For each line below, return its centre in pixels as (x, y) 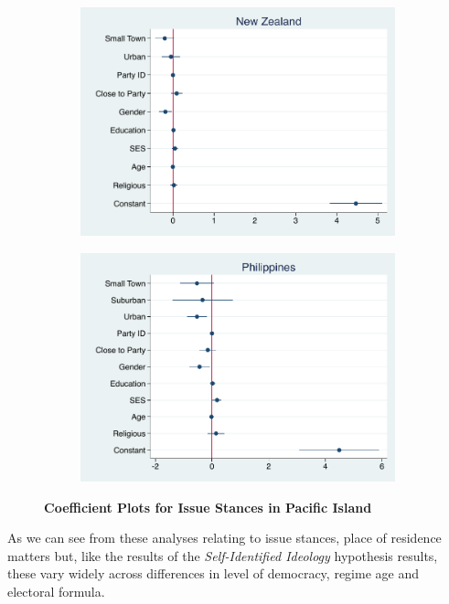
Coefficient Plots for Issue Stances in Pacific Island (208, 507)
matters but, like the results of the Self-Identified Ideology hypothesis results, (223, 555)
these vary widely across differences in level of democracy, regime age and (213, 573)
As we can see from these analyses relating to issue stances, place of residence (224, 538)
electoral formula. (56, 591)
